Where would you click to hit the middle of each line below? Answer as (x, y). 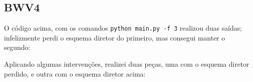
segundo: (17, 47)
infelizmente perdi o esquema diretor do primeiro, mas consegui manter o (115, 37)
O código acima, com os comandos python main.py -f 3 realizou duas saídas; (123, 28)
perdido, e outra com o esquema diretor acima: (75, 73)
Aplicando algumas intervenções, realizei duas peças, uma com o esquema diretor (127, 64)
